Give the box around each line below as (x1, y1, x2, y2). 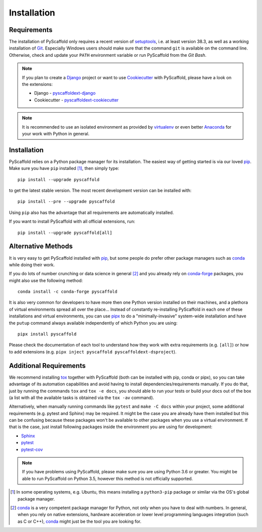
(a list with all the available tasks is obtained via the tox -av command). (9, 395, 154, 400)
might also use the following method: (9, 277, 83, 283)
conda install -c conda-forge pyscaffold (17, 289, 117, 295)
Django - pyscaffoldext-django (34, 90, 96, 96)
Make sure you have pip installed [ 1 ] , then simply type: (9, 166, 119, 171)
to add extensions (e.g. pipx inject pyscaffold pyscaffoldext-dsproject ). (9, 349, 177, 354)
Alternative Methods (9, 242, 73, 250)
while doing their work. (9, 262, 55, 267)
